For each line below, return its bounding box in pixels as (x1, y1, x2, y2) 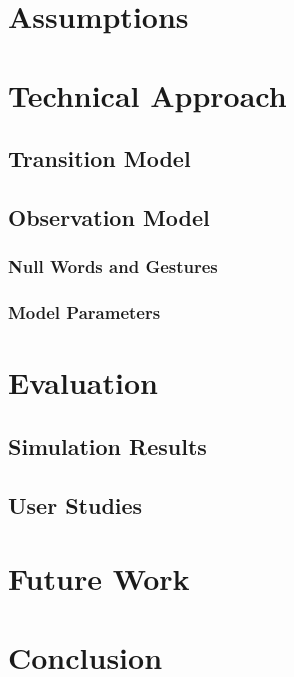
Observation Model (8, 201, 210, 232)
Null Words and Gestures (8, 254, 218, 279)
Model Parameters (8, 300, 161, 325)
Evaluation (8, 362, 158, 403)
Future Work (8, 558, 190, 599)
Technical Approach (8, 74, 287, 115)
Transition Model (8, 143, 191, 174)
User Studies (8, 489, 143, 520)
